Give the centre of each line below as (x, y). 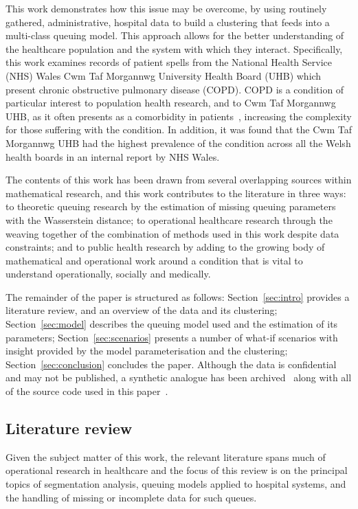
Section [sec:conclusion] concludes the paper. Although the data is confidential (171, 364)
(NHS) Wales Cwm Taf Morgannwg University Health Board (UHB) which (164, 75)
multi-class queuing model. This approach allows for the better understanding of (175, 35)
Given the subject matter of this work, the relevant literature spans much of (166, 456)
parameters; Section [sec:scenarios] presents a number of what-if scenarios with (172, 337)
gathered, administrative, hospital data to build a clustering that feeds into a (168, 22)
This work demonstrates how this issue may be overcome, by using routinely (166, 8)
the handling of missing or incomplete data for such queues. (131, 497)
